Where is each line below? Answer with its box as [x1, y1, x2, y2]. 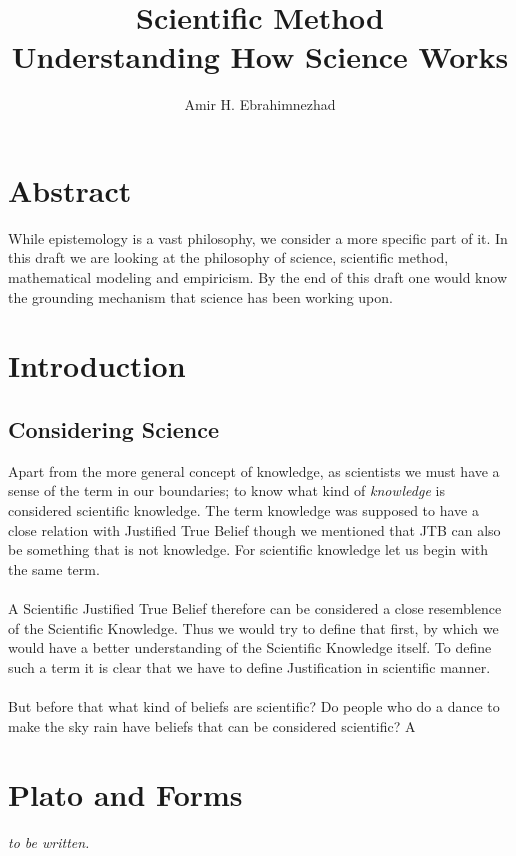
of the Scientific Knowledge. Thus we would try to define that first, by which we [8, 617, 499, 638]
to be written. [8, 832, 90, 853]
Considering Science [8, 413, 219, 444]
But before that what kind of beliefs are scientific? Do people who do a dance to [8, 695, 500, 716]
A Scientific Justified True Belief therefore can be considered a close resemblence [8, 597, 502, 618]
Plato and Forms [8, 774, 243, 815]
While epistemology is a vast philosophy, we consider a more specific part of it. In [8, 227, 508, 248]
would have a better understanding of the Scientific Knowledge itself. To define [8, 637, 492, 658]
